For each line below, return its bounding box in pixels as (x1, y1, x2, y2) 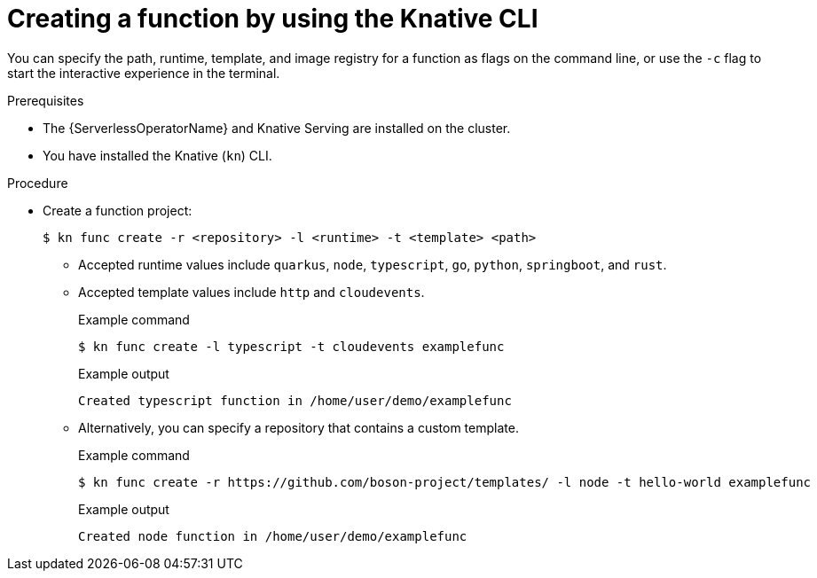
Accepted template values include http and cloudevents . (78, 284, 425, 300)
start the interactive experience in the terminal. (7, 65, 280, 81)
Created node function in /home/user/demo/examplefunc (78, 528, 467, 543)
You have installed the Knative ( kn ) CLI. (43, 147, 272, 163)
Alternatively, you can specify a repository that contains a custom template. (78, 419, 519, 435)
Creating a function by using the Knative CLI (7, 4, 538, 34)
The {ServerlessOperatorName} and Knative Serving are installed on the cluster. (43, 120, 511, 136)
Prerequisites (7, 92, 84, 108)
